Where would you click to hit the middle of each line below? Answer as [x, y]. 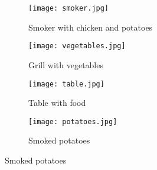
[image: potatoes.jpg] [73, 121]
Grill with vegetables [66, 64]
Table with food [57, 103]
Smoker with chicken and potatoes [91, 27]
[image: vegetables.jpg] [77, 46]
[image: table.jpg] [66, 84]
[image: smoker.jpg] [69, 8]
